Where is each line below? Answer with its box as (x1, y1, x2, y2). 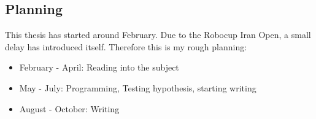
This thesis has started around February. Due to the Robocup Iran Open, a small (5, 28, 311, 41)
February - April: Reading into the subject (19, 61, 179, 74)
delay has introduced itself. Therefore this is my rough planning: (5, 40, 247, 53)
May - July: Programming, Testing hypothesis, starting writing (19, 81, 256, 94)
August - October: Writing (19, 102, 120, 115)
